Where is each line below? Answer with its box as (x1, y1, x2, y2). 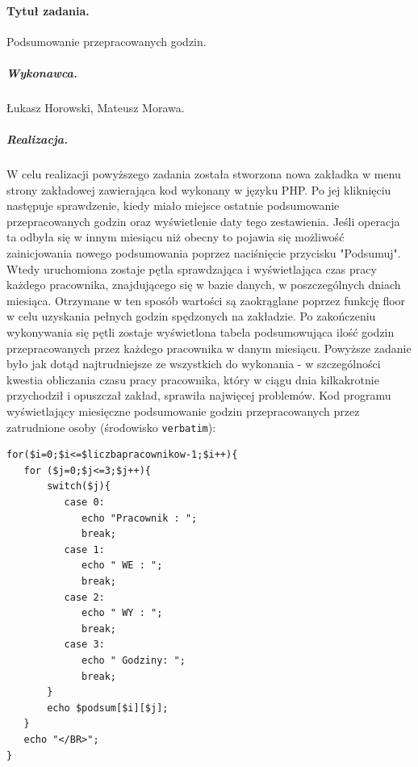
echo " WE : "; (82, 560, 163, 572)
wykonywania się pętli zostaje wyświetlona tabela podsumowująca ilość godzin (6, 324, 395, 341)
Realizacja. (6, 131, 69, 148)
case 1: (64, 543, 105, 555)
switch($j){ (47, 480, 111, 492)
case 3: (64, 639, 105, 651)
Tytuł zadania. (6, 2, 90, 19)
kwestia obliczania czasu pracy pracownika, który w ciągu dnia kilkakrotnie (6, 371, 379, 388)
